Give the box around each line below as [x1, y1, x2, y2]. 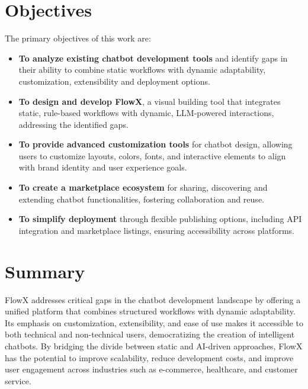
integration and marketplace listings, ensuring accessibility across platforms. [18, 224, 294, 236]
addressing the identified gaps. [18, 118, 129, 130]
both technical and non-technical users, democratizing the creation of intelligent [5, 328, 295, 340]
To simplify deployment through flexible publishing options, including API [18, 213, 302, 225]
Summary [5, 259, 85, 283]
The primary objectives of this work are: [5, 32, 151, 44]
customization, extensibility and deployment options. [18, 75, 210, 87]
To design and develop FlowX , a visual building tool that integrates [18, 95, 281, 107]
